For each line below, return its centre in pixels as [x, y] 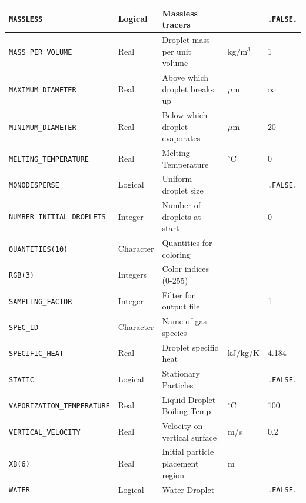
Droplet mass [186, 39]
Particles [178, 384]
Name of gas [184, 321]
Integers [132, 274]
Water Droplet [188, 489]
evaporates [181, 138]
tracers [176, 24]
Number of [181, 204]
